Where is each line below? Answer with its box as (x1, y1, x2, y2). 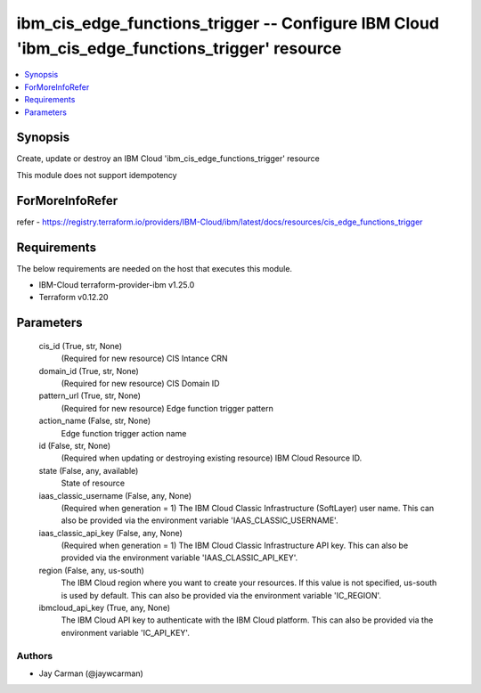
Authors (16, 649, 53, 662)
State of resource (61, 477, 126, 489)
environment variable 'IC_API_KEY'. (61, 627, 191, 638)
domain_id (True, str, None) (38, 365, 140, 376)
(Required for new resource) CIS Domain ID (61, 378, 220, 388)
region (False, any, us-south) (38, 565, 144, 575)
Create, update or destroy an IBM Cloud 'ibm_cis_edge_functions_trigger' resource (16, 153, 321, 164)
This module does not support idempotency (16, 169, 177, 180)
